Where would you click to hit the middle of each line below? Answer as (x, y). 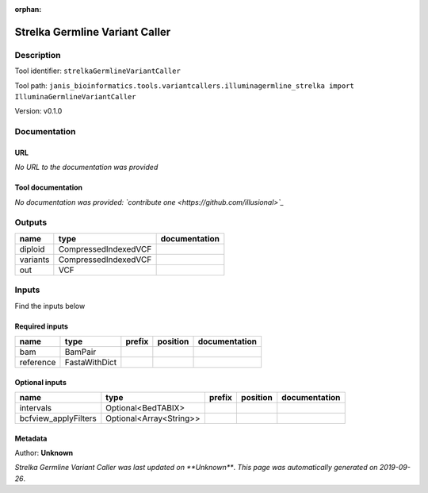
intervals (35, 407)
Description (38, 55)
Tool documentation (49, 187)
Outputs (31, 222)
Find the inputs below (50, 306)
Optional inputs (40, 382)
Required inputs (42, 326)
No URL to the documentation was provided (86, 168)
